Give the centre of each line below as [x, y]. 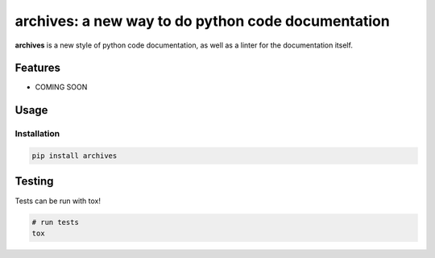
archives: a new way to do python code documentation [202, 21]
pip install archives [75, 156]
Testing [34, 181]
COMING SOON [61, 87]
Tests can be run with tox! [58, 201]
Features [37, 68]
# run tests [56, 222]
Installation [37, 134]
